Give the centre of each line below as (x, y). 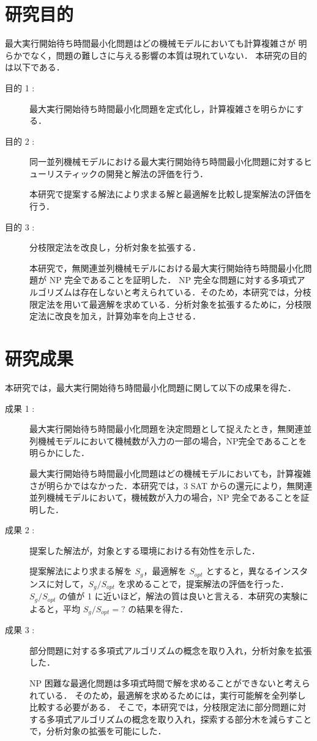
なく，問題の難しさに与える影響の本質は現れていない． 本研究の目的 (169, 55)
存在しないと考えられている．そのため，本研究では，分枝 (196, 292)
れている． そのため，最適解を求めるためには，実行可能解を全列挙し (168, 695)
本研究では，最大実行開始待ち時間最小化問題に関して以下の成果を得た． (151, 387)
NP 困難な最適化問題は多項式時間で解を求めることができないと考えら (170, 683)
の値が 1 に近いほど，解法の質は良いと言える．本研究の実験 (179, 596)
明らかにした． (59, 453)
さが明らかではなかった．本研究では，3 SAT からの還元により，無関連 (171, 485)
